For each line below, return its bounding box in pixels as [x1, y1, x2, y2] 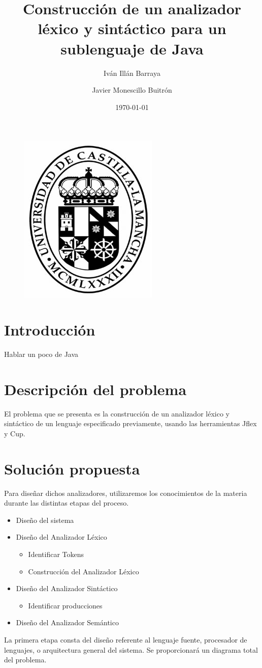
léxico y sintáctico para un [38, 18, 226, 39]
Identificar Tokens [28, 549, 84, 559]
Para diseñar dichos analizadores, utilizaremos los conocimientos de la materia [4, 487, 247, 498]
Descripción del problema [4, 378, 187, 399]
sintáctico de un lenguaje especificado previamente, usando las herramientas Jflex [4, 418, 257, 429]
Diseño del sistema [16, 514, 74, 525]
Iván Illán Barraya [104, 67, 160, 78]
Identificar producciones [28, 600, 103, 610]
